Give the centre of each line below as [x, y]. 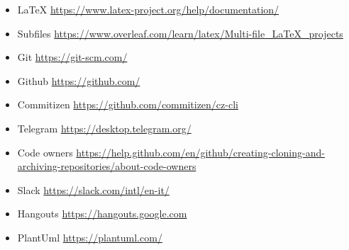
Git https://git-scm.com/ [72, 57]
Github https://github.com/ [79, 80]
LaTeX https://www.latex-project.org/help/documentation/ [148, 9]
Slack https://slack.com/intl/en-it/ [93, 189]
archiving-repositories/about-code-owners [107, 166]
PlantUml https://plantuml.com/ [90, 237]
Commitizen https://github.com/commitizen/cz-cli [128, 104]
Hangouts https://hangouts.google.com [102, 214]
